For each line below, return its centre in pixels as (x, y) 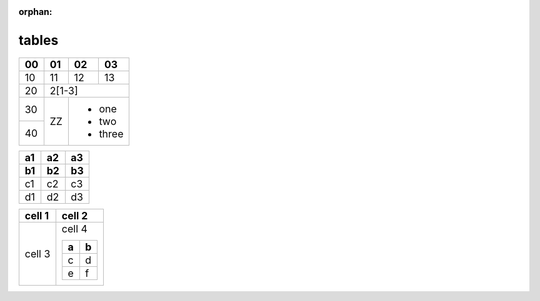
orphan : (35, 11)
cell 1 (37, 215)
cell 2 (75, 215)
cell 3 (37, 253)
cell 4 (74, 228)
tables (38, 40)
